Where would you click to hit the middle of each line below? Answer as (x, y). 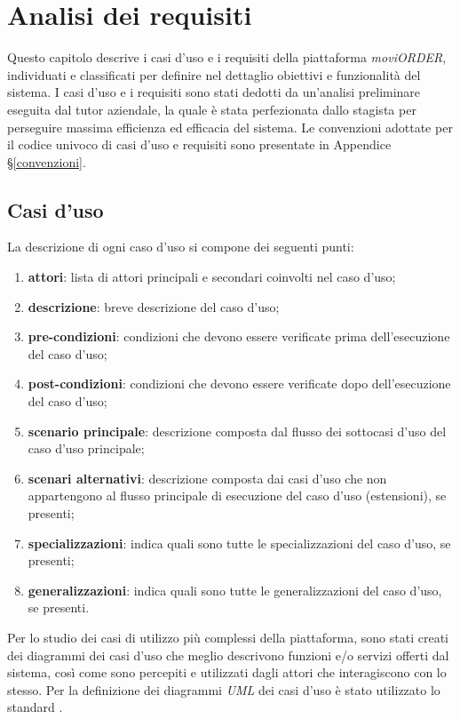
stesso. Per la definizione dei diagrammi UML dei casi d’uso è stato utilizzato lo (224, 689)
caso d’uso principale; (86, 448)
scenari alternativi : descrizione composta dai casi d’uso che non (207, 478)
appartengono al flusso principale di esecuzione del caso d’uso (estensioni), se (237, 495)
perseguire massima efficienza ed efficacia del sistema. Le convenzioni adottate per (230, 127)
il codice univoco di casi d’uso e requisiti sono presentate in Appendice (199, 144)
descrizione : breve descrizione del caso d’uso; (154, 306)
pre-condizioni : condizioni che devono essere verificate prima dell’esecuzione (239, 336)
